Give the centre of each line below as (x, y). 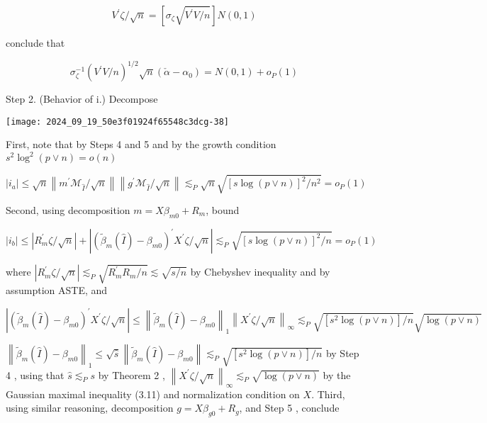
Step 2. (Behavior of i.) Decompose (82, 99)
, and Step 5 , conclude (289, 408)
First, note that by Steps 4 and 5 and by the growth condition (141, 144)
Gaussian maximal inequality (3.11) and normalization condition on (153, 394)
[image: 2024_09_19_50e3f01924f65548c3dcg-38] (117, 122)
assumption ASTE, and (57, 290)
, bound (223, 209)
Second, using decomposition (68, 209)
